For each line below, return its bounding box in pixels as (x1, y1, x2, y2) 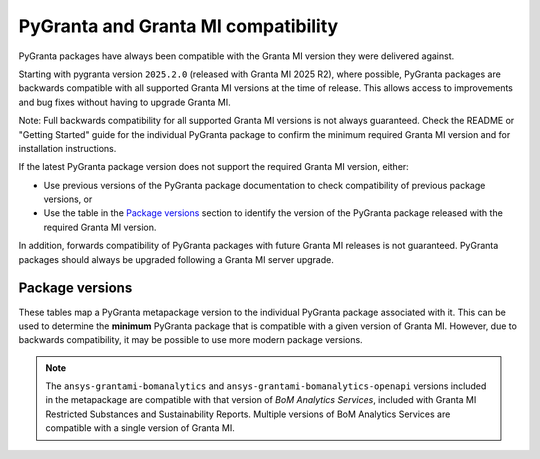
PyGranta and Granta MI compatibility (18, 15, 339, 37)
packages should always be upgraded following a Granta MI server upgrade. (18, 253, 334, 265)
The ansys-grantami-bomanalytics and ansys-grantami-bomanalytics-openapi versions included (45, 380, 487, 392)
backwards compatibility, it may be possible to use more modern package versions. (18, 334, 364, 346)
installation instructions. (18, 142, 117, 154)
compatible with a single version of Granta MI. (45, 422, 235, 434)
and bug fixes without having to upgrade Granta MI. (18, 96, 232, 108)
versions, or (43, 193, 93, 205)
